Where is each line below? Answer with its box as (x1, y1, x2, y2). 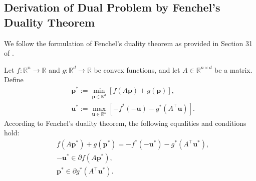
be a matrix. (214, 64, 252, 75)
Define (4, 74, 24, 85)
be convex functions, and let (94, 64, 180, 75)
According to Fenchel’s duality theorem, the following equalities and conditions (4, 117, 246, 128)
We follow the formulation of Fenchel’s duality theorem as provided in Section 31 (4, 38, 252, 48)
